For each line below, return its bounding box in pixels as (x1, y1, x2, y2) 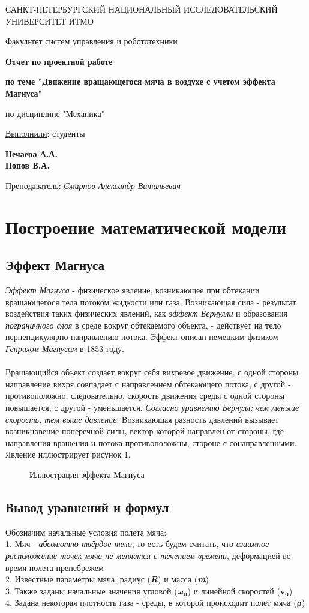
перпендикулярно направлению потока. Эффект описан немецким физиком (5, 330, 278, 343)
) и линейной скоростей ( (187, 584, 280, 597)
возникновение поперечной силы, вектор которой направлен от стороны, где (5, 425, 284, 437)
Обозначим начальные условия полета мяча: (5, 525, 167, 538)
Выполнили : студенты (5, 127, 85, 140)
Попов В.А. (5, 159, 50, 172)
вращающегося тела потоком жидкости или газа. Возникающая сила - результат (5, 295, 296, 308)
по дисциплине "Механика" (5, 107, 104, 119)
